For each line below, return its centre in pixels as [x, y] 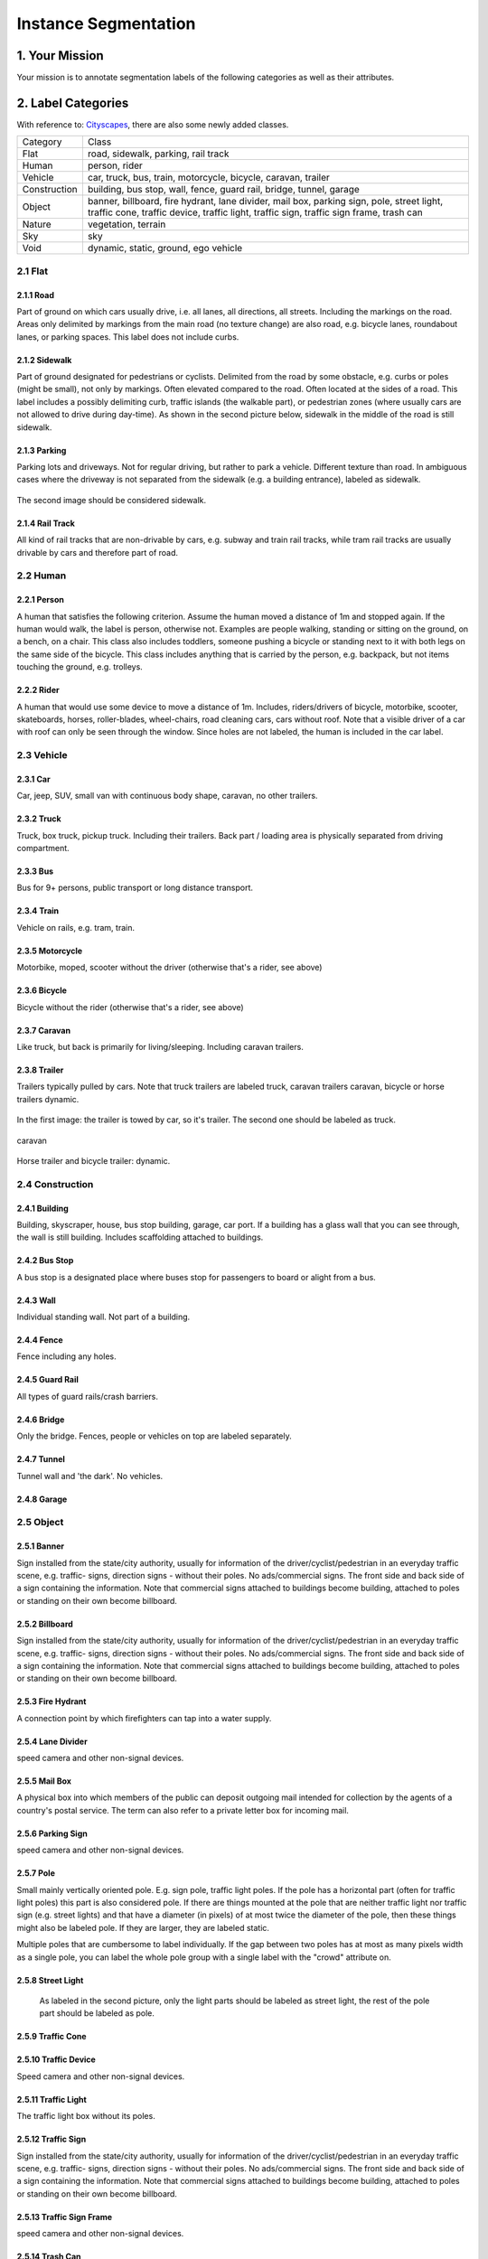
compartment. [43, 848]
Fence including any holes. [66, 1356]
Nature [37, 224]
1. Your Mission [60, 56]
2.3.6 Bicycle [42, 990]
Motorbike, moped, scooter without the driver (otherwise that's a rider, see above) [169, 968]
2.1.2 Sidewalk [44, 360]
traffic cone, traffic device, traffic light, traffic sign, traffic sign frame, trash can [255, 212]
